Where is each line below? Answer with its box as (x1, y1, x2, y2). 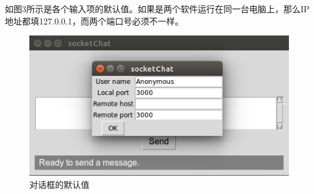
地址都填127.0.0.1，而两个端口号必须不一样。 (5, 14, 184, 27)
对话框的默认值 (29, 177, 89, 190)
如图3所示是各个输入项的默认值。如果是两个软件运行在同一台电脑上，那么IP (5, 2, 310, 15)
